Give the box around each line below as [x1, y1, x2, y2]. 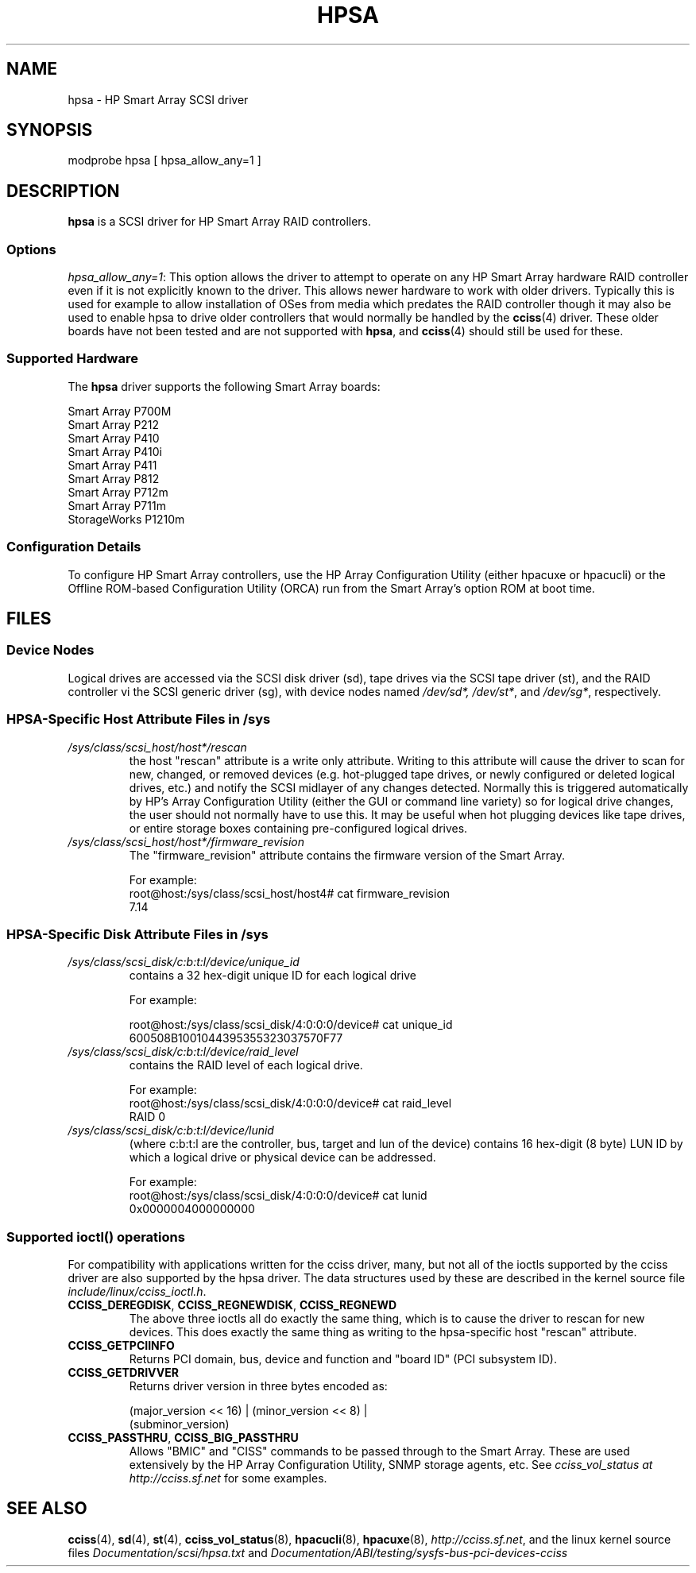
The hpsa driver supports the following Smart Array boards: [68, 379, 381, 393]
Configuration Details [6, 539, 141, 555]
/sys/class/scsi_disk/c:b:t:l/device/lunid [68, 1123, 274, 1138]
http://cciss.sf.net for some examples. [129, 1471, 327, 1485]
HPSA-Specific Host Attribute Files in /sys [6, 711, 271, 728]
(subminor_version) [129, 1417, 230, 1431]
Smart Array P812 [68, 471, 160, 485]
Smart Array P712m [68, 485, 168, 499]
